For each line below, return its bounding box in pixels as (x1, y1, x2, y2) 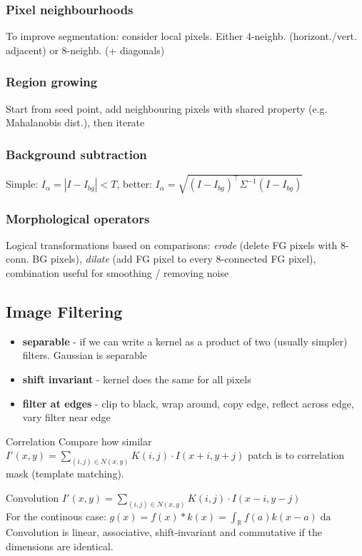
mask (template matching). (6, 466, 124, 481)
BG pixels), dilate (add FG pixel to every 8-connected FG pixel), (32, 251, 316, 266)
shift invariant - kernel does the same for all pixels (22, 371, 251, 386)
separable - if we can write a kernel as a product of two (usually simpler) (22, 333, 348, 348)
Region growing (6, 73, 98, 91)
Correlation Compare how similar (6, 433, 152, 448)
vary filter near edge (22, 410, 111, 425)
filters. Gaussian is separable (22, 348, 147, 363)
